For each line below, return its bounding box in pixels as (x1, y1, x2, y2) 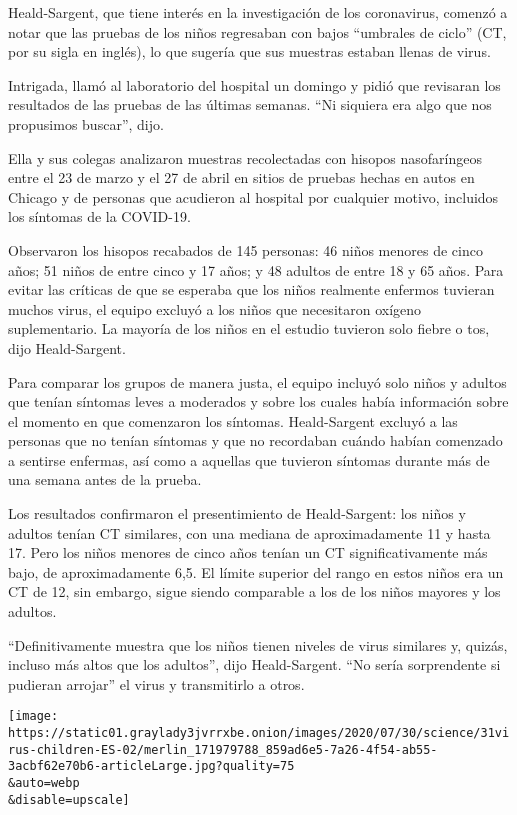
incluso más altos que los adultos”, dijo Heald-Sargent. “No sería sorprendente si (8, 654, 501, 675)
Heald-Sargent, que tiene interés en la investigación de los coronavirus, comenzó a (8, 2, 508, 22)
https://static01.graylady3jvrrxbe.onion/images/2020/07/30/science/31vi (8, 726, 510, 741)
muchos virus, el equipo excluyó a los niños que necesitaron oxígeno (8, 298, 422, 319)
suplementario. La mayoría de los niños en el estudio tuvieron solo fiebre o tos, (8, 318, 490, 339)
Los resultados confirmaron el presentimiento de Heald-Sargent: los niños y (8, 503, 466, 524)
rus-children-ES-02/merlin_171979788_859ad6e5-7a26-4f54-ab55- (8, 742, 438, 757)
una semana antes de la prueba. (8, 469, 202, 490)
